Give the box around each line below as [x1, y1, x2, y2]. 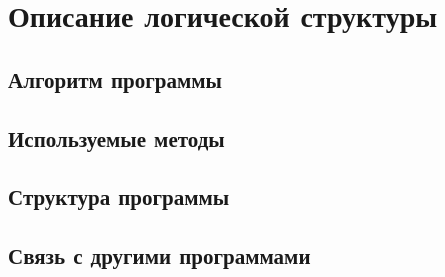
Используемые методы [8, 122, 225, 153]
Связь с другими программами [8, 240, 311, 271]
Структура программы [8, 181, 230, 212]
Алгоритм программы [8, 63, 222, 94]
